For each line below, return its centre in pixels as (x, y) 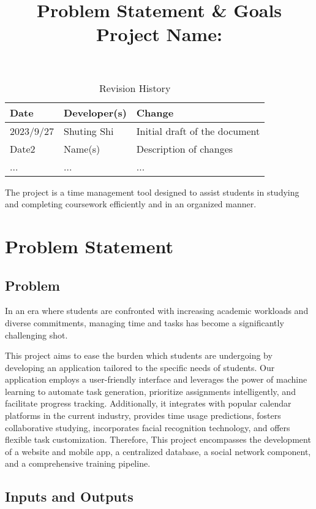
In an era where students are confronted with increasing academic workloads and (157, 311)
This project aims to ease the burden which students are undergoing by (139, 355)
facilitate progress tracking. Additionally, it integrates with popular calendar (148, 403)
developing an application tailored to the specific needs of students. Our (140, 367)
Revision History (135, 88)
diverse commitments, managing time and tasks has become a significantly (145, 322)
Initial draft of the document (198, 131)
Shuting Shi (89, 131)
